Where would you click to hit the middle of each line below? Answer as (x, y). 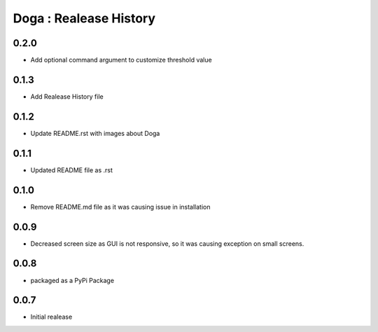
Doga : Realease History (84, 18)
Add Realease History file (67, 96)
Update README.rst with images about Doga (95, 133)
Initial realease (51, 317)
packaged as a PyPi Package (72, 280)
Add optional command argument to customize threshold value (121, 60)
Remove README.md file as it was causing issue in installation (120, 207)
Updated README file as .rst (72, 170)
